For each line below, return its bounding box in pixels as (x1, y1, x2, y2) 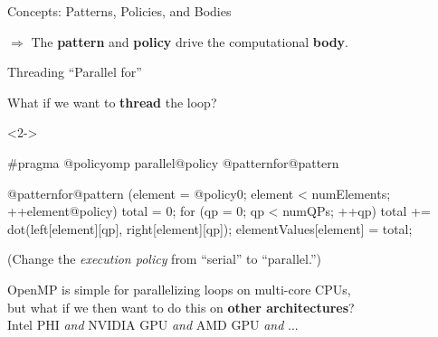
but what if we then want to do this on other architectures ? (7, 297, 355, 316)
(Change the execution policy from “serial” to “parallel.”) (7, 249, 321, 268)
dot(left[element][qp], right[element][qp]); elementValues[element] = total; (7, 219, 413, 238)
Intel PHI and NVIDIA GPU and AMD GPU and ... (7, 315, 299, 334)
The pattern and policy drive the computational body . (31, 32, 348, 51)
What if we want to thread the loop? (7, 92, 217, 111)
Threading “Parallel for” (7, 62, 142, 81)
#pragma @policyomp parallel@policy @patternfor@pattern (7, 153, 339, 172)
